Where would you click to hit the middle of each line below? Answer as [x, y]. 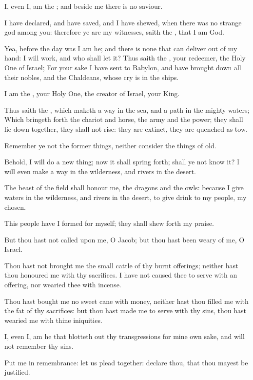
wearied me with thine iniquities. [53, 320]
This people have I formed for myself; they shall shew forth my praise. [109, 223]
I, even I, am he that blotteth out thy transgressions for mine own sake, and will [125, 336]
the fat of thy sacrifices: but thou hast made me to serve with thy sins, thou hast [126, 310]
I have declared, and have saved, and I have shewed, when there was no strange [123, 22]
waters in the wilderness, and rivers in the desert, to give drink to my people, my [126, 197]
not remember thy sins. [39, 346]
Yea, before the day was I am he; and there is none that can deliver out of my [121, 48]
